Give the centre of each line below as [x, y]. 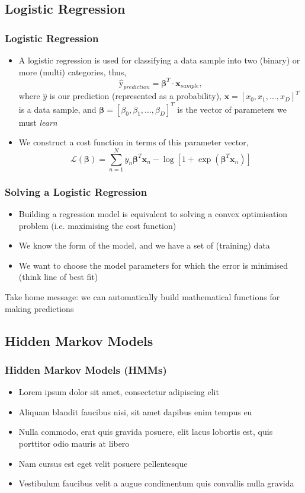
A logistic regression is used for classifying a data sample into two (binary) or [159, 60]
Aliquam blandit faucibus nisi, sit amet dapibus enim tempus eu [135, 411]
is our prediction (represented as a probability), [135, 96]
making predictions [39, 308]
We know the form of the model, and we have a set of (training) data [144, 245]
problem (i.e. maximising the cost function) [97, 225]
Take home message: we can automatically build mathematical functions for [142, 297]
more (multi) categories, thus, [73, 71]
